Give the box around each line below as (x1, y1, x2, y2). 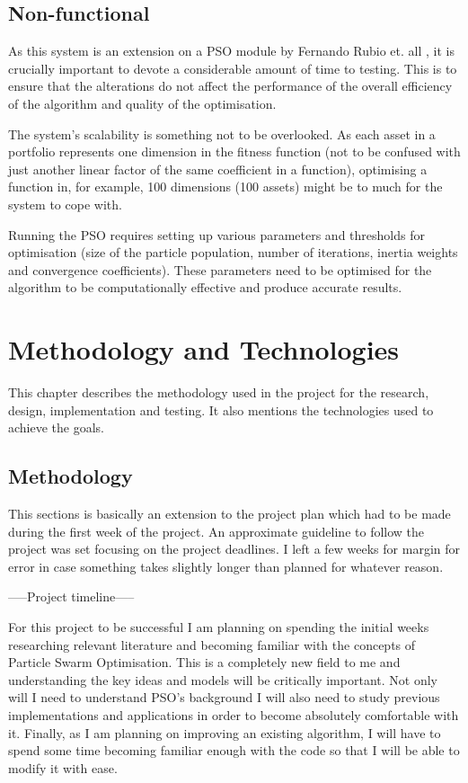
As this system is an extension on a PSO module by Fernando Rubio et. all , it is (8, 41, 455, 60)
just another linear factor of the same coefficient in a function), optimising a (8, 159, 428, 178)
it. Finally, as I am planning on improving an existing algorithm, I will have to (8, 723, 441, 742)
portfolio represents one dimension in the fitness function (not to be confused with (8, 142, 461, 161)
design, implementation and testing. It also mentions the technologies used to (8, 400, 434, 419)
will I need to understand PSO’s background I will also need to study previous (8, 688, 440, 707)
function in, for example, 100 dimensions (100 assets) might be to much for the (8, 177, 443, 196)
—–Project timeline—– (8, 587, 135, 606)
